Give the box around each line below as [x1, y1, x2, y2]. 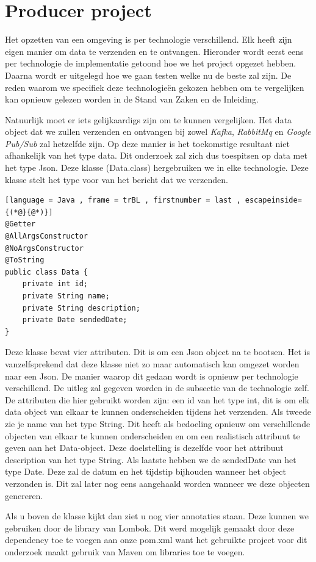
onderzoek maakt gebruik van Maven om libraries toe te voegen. [5, 545, 245, 558]
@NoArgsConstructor [5, 243, 84, 253]
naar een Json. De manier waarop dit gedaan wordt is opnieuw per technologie [5, 369, 298, 382]
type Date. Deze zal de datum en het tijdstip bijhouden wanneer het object [5, 465, 286, 478]
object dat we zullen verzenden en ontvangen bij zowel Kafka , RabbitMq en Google [5, 125, 311, 138]
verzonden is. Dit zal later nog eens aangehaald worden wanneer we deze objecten [5, 477, 310, 489]
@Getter [5, 220, 36, 229]
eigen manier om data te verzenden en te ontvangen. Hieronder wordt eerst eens [5, 45, 304, 57]
